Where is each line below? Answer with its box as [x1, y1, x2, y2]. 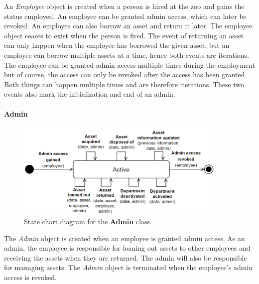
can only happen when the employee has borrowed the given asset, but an [4, 40, 230, 50]
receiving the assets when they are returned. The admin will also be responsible [4, 252, 247, 263]
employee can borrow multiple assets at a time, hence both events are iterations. [4, 49, 250, 60]
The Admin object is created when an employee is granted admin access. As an [4, 233, 245, 243]
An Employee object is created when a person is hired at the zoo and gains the [4, 1, 245, 11]
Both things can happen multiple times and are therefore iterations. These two [4, 79, 245, 89]
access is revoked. [4, 272, 57, 282]
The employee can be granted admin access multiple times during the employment [4, 59, 255, 70]
